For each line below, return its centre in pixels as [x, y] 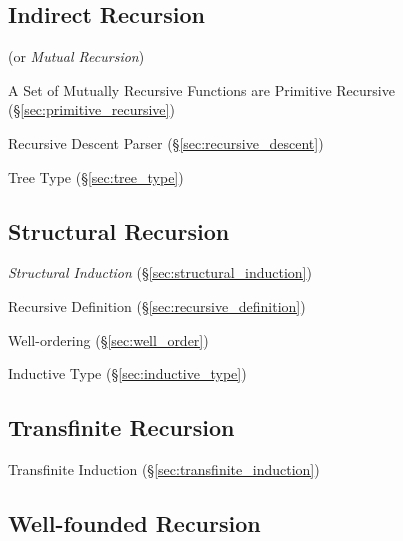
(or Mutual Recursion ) [76, 56]
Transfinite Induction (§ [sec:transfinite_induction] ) [164, 468]
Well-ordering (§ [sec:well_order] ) [108, 339]
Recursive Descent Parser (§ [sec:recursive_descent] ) [166, 142]
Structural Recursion [119, 230]
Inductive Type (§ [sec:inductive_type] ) [127, 373]
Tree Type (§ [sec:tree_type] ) [96, 176]
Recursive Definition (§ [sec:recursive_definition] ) [157, 305]
